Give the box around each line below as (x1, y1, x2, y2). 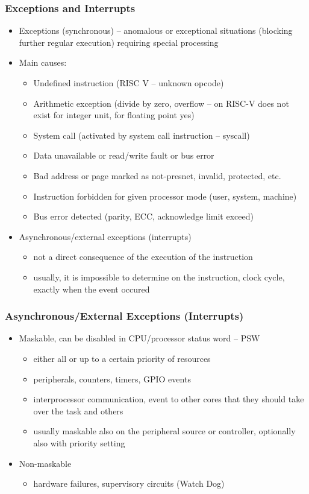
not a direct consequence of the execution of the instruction (33, 250, 253, 263)
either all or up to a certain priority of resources (33, 352, 211, 364)
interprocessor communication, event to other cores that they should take (33, 393, 304, 405)
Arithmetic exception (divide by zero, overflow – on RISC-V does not (33, 97, 289, 109)
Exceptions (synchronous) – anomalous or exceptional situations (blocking (19, 24, 293, 37)
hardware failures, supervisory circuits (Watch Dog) (33, 477, 225, 490)
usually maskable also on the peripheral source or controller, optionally (33, 425, 296, 437)
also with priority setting (33, 436, 125, 449)
